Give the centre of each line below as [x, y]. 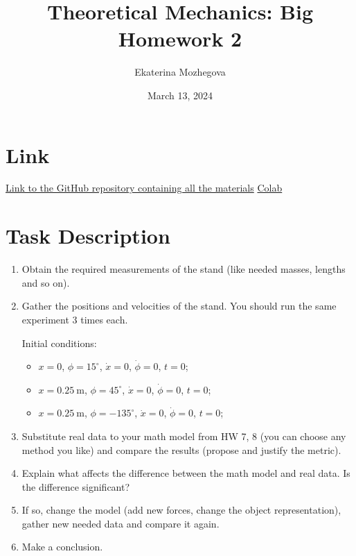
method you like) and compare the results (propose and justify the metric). [181, 449]
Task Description [88, 236]
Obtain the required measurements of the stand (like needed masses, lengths [184, 269]
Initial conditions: [59, 343]
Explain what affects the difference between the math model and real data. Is [186, 473]
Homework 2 [180, 39]
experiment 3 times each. [75, 319]
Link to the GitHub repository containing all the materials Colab [144, 188]
